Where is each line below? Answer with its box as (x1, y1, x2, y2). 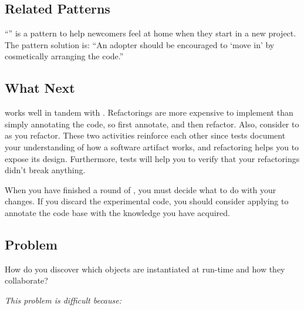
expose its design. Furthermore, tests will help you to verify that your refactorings (5, 152, 300, 164)
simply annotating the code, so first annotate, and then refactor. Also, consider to (5, 117, 299, 130)
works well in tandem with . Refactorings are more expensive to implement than (5, 106, 293, 119)
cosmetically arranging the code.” (5, 50, 124, 62)
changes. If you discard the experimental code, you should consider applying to (5, 195, 289, 207)
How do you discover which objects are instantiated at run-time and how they (5, 262, 285, 275)
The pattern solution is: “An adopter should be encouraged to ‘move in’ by (5, 38, 275, 50)
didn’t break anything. (5, 164, 86, 176)
